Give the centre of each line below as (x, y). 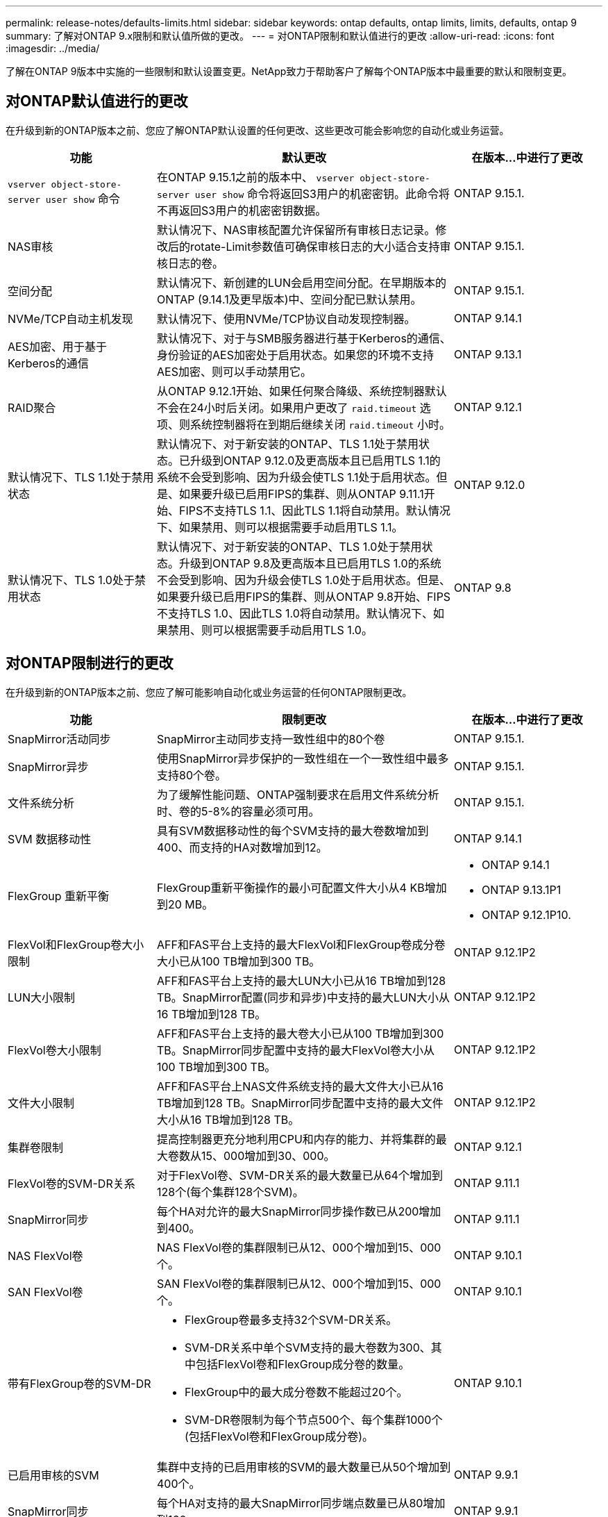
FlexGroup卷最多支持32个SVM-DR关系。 (291, 1319)
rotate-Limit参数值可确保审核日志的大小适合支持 (315, 246)
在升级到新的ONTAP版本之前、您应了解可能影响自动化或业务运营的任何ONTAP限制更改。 (209, 692)
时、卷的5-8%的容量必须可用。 (238, 811)
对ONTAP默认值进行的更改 (97, 101)
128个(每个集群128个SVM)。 (230, 1192)
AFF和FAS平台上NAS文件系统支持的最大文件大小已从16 (301, 1086)
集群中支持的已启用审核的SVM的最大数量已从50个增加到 (304, 1467)
